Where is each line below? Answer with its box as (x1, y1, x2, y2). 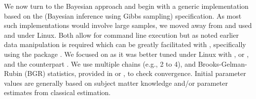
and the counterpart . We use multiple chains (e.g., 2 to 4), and (4, 58, 196, 69)
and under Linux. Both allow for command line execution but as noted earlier (4, 29, 239, 40)
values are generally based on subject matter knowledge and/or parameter (4, 77, 228, 88)
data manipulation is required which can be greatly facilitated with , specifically (4, 39, 246, 49)
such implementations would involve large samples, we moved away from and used (4, 20, 252, 30)
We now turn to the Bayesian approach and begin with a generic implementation (4, 1, 249, 11)
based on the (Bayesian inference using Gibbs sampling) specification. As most (4, 10, 242, 21)
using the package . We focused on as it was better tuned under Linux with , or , (4, 49, 249, 59)
